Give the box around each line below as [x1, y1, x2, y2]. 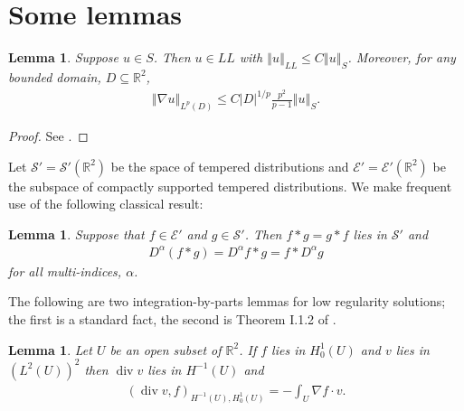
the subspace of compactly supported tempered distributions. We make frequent [8, 176, 452, 195]
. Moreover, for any [347, 48, 456, 67]
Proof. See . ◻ [8, 126, 89, 145]
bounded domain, [8, 67, 101, 86]
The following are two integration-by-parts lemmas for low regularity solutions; [8, 292, 446, 311]
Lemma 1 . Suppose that [8, 224, 145, 243]
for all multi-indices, [8, 261, 122, 280]
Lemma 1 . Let [8, 340, 92, 359]
